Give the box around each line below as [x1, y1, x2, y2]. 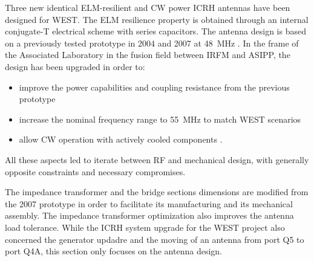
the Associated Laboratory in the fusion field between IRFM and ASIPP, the [5, 48, 290, 61]
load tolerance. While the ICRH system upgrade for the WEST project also [5, 221, 285, 233]
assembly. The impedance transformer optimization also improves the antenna [5, 209, 294, 222]
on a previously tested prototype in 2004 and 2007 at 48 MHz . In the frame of [5, 36, 299, 49]
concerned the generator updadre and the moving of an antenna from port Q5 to [5, 233, 304, 245]
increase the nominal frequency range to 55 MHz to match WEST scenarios [19, 112, 301, 125]
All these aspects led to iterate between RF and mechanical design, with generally [5, 153, 309, 166]
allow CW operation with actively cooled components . [19, 133, 223, 146]
